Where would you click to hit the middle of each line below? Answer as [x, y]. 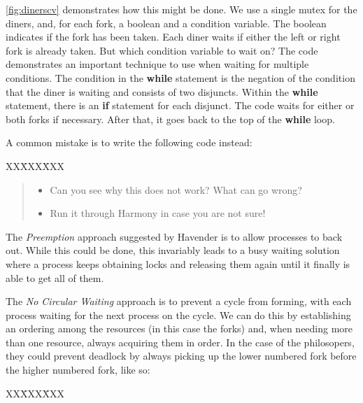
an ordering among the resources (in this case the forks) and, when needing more [179, 328]
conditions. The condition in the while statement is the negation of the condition [180, 77]
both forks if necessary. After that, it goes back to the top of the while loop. [170, 119]
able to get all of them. [55, 277]
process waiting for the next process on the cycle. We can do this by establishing [178, 314]
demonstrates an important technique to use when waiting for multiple [157, 64]
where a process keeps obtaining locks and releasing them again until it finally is [178, 263]
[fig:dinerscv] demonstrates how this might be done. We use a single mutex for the [181, 9]
